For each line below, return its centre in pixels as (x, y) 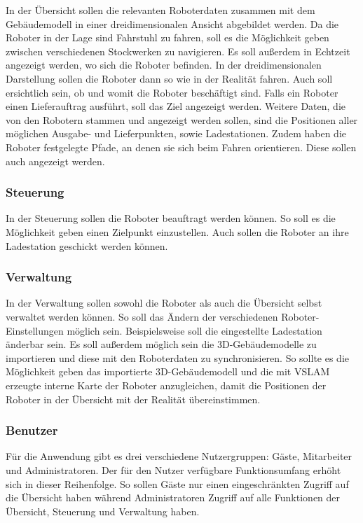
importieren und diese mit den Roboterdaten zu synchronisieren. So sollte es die (177, 357)
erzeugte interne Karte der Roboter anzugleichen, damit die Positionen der (166, 385)
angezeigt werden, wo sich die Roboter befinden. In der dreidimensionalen (164, 65)
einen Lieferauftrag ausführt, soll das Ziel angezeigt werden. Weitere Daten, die (176, 106)
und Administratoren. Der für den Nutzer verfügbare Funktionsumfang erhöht (173, 469)
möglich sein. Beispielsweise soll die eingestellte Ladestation (194, 330)
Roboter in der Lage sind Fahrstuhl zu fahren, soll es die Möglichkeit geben (167, 37)
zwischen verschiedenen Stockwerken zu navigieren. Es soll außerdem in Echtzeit (178, 51)
